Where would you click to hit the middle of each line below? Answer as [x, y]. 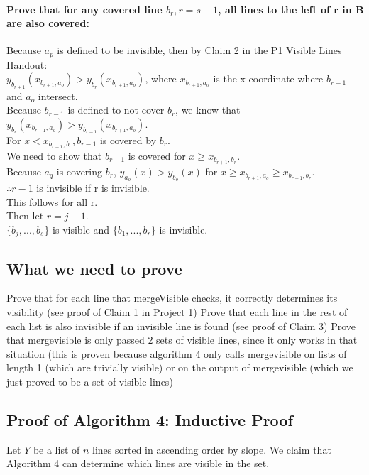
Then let [25, 215]
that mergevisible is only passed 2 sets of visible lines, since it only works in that [182, 340]
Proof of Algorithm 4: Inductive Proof [150, 419]
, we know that [208, 110]
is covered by [128, 140]
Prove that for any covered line [84, 9]
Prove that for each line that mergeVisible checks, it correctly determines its [172, 298]
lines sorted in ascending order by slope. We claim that [212, 449]
